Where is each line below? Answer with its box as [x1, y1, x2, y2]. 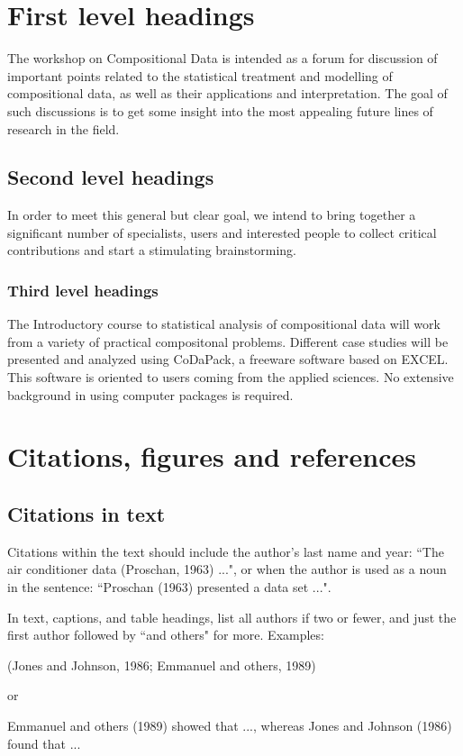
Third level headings [7, 279, 159, 301]
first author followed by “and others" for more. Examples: [7, 625, 324, 644]
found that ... [7, 733, 81, 752]
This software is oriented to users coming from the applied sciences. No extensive [7, 368, 454, 387]
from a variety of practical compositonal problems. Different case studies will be [7, 332, 449, 351]
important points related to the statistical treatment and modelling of [7, 66, 393, 85]
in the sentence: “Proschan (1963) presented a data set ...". [7, 578, 331, 597]
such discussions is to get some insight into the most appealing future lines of [7, 101, 433, 120]
